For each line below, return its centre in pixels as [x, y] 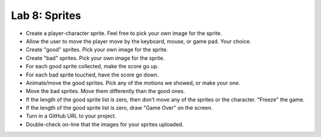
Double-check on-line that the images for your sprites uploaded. [105, 124]
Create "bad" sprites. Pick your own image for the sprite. [95, 58]
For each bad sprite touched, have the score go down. [92, 75]
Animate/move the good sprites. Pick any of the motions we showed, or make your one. [133, 82]
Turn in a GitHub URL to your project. [71, 116]
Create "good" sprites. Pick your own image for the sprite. [97, 50]
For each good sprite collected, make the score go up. [92, 66]
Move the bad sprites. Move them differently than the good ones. [106, 91]
